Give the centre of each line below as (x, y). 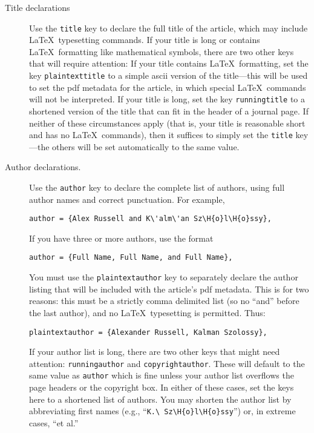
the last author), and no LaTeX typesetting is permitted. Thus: (147, 312)
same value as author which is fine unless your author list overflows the (162, 375)
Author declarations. (43, 167)
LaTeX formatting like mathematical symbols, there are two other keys (162, 51)
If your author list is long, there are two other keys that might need (155, 352)
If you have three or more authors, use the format (121, 238)
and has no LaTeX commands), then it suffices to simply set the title (161, 135)
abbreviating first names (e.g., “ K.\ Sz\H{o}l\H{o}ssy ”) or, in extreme (162, 411)
